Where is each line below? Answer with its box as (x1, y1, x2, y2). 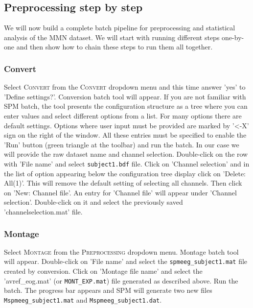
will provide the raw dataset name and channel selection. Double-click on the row (4, 149, 248, 159)
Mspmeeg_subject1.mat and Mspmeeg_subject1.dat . (4, 294, 162, 305)
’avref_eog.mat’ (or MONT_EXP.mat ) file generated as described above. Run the (4, 275, 238, 285)
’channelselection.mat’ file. (4, 206, 83, 216)
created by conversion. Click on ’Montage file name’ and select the (4, 266, 203, 276)
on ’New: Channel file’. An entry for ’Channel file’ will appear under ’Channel (4, 187, 237, 197)
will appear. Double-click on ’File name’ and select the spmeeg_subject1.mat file (4, 256, 248, 266)
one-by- (222, 32, 244, 42)
